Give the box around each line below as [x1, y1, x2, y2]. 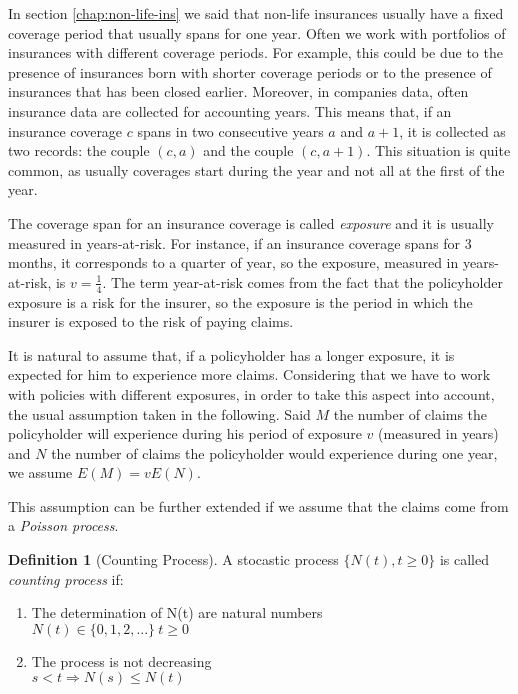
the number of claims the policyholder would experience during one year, [51, 442, 498, 463]
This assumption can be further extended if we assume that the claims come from [8, 495, 509, 516]
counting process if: [8, 568, 124, 589]
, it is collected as [399, 120, 506, 141]
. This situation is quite [366, 140, 511, 161]
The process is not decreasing [31, 650, 212, 671]
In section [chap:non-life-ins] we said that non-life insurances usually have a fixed [8, 3, 504, 23]
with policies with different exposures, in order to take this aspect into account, [8, 383, 495, 404]
